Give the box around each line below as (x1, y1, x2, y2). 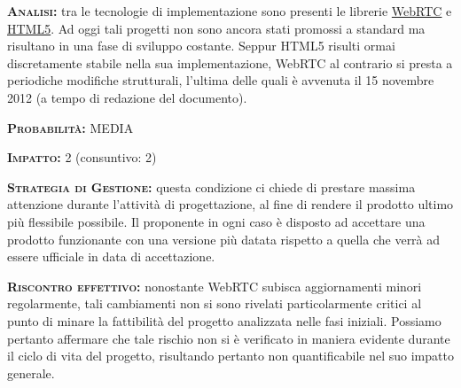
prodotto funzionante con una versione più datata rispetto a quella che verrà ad (7, 229, 441, 248)
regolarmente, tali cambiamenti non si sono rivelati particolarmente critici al (7, 294, 422, 313)
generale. (7, 363, 55, 382)
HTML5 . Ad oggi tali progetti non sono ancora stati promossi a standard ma (7, 19, 426, 37)
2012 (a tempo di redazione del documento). (7, 88, 247, 106)
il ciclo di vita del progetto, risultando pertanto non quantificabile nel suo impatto (7, 346, 454, 365)
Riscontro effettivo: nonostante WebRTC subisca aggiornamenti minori (7, 276, 422, 295)
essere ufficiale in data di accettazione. (7, 247, 215, 266)
